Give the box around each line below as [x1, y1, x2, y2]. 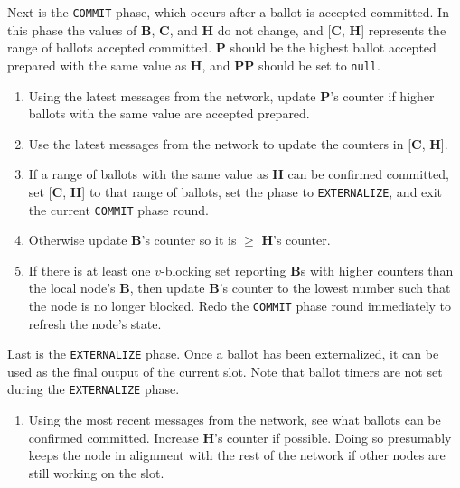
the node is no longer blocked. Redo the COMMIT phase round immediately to [28, 296, 452, 314]
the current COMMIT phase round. [28, 200, 209, 219]
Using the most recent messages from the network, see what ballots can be [28, 410, 441, 429]
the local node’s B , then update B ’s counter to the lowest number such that [28, 278, 451, 297]
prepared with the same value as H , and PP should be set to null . [7, 55, 380, 74]
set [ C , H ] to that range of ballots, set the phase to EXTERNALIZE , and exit [28, 182, 443, 201]
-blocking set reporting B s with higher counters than [160, 260, 454, 279]
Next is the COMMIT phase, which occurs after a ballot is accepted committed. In [7, 3, 449, 21]
